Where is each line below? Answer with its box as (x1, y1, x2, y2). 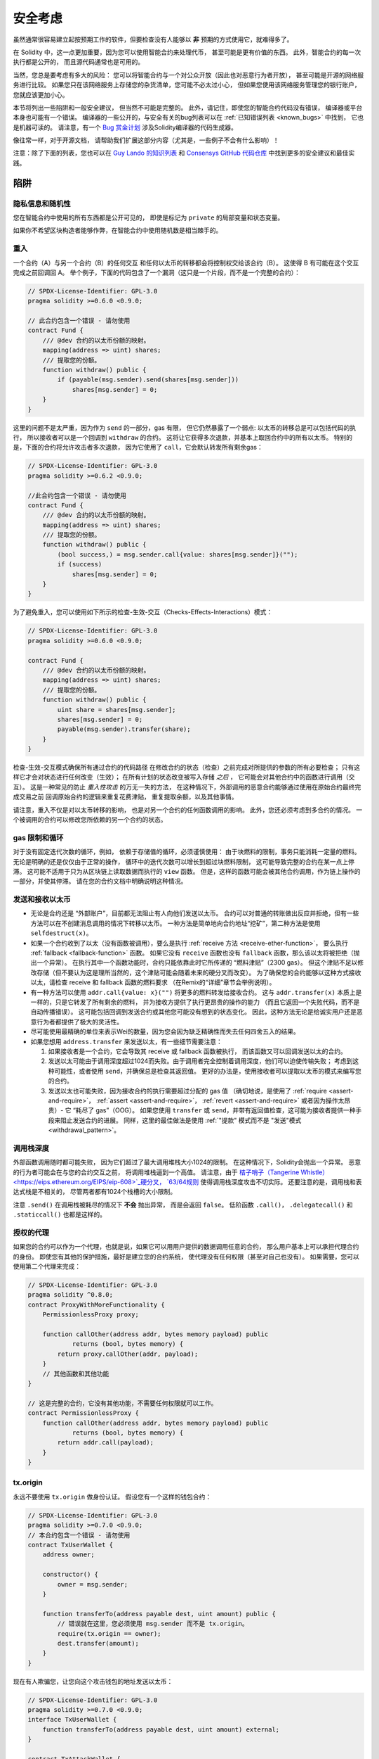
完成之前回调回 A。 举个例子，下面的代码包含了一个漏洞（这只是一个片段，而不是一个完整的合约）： (13, 268, 301, 277)
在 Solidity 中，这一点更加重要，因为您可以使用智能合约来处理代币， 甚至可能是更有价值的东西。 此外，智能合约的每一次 (13, 48, 361, 56)
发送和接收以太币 (13, 894, 71, 904)
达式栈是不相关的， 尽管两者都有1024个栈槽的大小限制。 (13, 1188, 177, 1196)
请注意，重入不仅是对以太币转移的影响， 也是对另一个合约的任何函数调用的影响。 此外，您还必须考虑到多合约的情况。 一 (13, 806, 363, 814)
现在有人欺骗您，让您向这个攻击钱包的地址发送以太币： (13, 1677, 173, 1685)
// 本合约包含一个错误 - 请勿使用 (27, 1531, 131, 1539)
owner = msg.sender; (57, 1580, 128, 1588)
